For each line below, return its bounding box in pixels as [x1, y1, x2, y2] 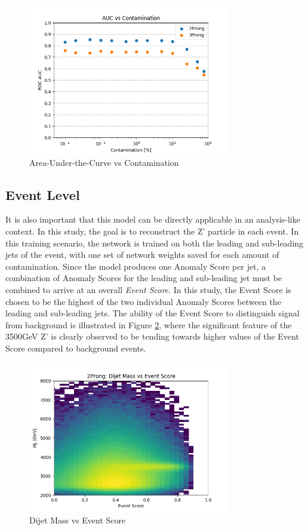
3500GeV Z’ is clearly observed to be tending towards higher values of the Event [5, 330, 299, 343]
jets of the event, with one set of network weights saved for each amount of [5, 248, 279, 261]
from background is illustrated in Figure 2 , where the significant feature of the [5, 318, 292, 331]
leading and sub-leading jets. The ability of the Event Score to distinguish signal [5, 307, 300, 319]
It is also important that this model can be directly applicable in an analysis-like [5, 213, 300, 226]
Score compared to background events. [5, 341, 146, 354]
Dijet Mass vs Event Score [29, 514, 126, 526]
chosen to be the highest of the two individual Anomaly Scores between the [5, 295, 281, 307]
